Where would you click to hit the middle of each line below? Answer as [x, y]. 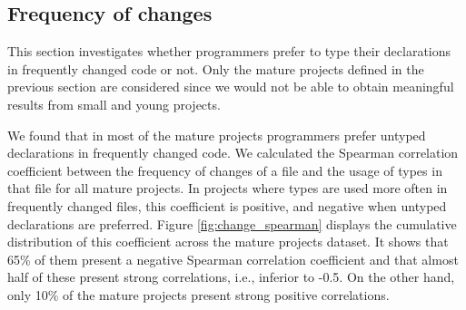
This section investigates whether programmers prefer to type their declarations [229, 51]
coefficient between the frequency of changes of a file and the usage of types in [225, 170]
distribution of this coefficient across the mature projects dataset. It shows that [228, 242]
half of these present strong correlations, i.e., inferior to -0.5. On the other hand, [231, 277]
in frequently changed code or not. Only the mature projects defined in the [216, 68]
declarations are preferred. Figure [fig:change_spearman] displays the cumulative [232, 223]
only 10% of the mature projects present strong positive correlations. [198, 294]
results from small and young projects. [114, 104]
